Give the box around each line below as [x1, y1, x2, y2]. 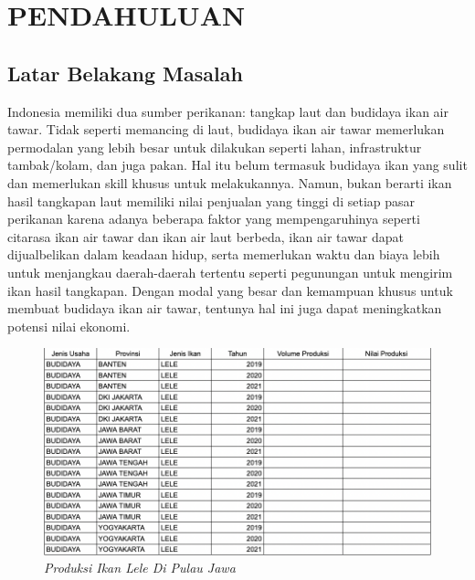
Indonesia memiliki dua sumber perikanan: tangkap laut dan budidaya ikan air [7, 101, 449, 121]
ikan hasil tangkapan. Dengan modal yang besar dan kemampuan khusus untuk [7, 280, 453, 300]
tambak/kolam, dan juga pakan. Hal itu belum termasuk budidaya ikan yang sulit [7, 155, 468, 174]
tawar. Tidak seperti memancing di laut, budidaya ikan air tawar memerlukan [7, 120, 445, 139]
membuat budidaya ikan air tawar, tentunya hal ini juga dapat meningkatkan [7, 299, 442, 318]
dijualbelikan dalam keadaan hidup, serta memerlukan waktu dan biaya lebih [7, 245, 440, 264]
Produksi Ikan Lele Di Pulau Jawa [44, 558, 236, 577]
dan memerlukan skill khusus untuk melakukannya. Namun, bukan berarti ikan [7, 173, 452, 192]
